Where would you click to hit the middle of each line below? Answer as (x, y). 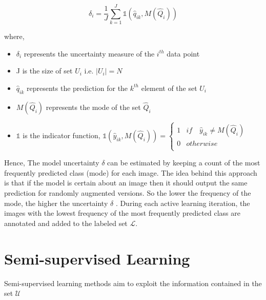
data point (183, 53)
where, (14, 36)
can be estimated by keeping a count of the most (184, 163)
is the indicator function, (62, 135)
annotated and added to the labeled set (66, 223)
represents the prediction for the (77, 88)
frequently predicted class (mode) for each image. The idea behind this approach (131, 172)
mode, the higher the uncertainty (56, 203)
